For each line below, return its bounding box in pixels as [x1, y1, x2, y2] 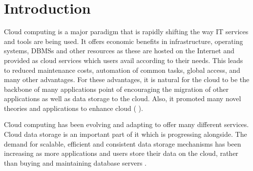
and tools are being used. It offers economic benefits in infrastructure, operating [4, 36, 243, 46]
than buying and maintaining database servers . [4, 157, 147, 168]
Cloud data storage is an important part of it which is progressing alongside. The [4, 129, 247, 139]
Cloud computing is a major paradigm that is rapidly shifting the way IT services [4, 26, 249, 37]
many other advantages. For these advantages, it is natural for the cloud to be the [4, 74, 250, 85]
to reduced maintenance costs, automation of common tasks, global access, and [4, 64, 240, 75]
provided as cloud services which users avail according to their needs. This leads [4, 55, 243, 65]
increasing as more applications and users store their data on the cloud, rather [4, 148, 238, 158]
